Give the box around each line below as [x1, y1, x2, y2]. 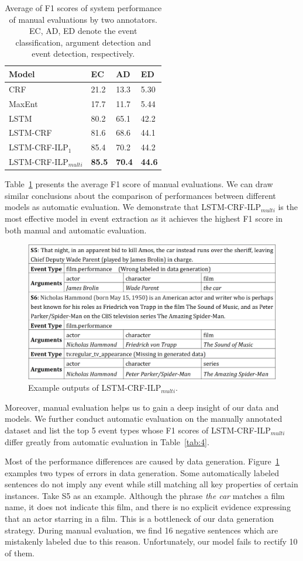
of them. [5, 546, 35, 559]
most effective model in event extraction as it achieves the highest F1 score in [5, 212, 283, 224]
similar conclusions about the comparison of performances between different [5, 189, 276, 201]
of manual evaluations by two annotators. [9, 13, 157, 25]
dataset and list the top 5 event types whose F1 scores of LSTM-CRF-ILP [5, 424, 271, 436]
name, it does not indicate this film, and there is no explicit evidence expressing [5, 501, 291, 513]
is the [278, 201, 298, 213]
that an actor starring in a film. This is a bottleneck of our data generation [5, 512, 274, 525]
